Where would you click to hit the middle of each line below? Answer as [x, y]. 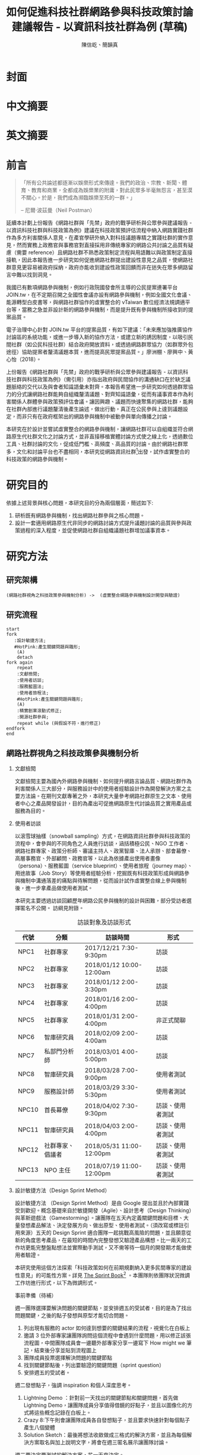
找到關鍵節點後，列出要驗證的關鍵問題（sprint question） [94, 1365]
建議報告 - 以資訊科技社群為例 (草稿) [100, 27]
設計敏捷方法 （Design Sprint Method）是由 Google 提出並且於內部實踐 [102, 1203]
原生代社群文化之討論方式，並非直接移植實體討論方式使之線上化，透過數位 [102, 436]
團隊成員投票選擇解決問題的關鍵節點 [68, 1358]
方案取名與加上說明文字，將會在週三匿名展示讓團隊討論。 [99, 1443]
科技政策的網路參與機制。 [37, 459]
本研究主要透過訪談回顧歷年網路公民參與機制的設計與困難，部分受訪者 [101, 901]
